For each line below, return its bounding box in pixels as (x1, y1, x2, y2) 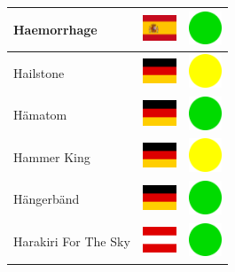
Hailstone (13, 63, 65, 82)
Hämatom (13, 105, 67, 124)
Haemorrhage (13, 19, 98, 38)
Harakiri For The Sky (13, 232, 130, 251)
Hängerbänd (13, 190, 80, 208)
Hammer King (13, 147, 90, 166)
